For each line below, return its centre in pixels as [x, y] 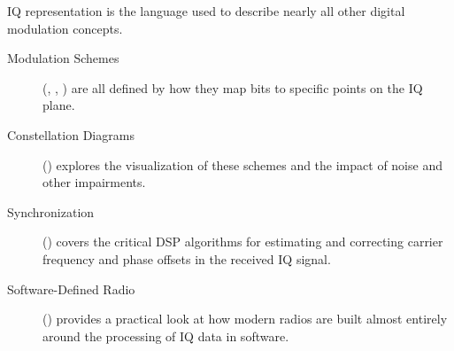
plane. [59, 105]
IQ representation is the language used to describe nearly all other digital [206, 11]
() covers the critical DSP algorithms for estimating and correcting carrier [243, 242]
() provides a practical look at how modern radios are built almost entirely [245, 319]
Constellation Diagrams [71, 134]
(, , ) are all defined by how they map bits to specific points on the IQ [233, 87]
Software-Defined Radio [71, 289]
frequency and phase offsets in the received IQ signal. [187, 258]
